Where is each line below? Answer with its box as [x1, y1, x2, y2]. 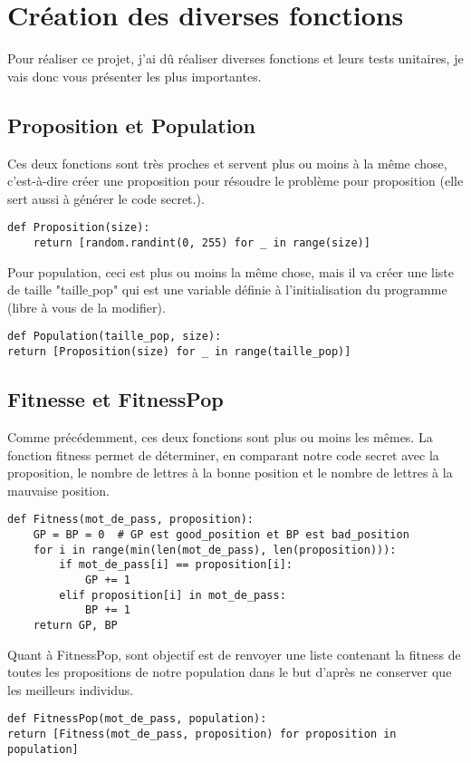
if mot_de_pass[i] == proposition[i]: [59, 558, 293, 572]
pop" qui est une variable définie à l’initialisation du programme [91, 280, 447, 299]
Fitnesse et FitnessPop [7, 385, 224, 413]
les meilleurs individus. [7, 680, 134, 699]
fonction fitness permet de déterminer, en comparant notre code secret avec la [7, 445, 439, 464]
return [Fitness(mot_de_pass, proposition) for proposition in [7, 727, 397, 740]
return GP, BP [33, 618, 118, 632]
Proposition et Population [7, 111, 255, 139]
